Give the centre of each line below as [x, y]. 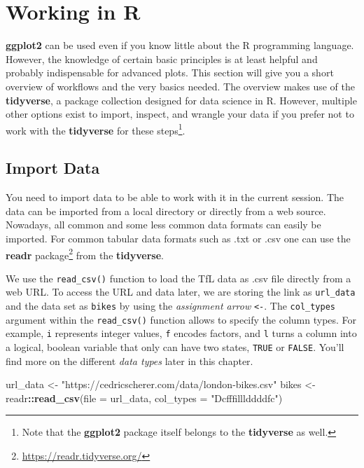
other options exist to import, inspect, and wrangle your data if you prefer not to [180, 114]
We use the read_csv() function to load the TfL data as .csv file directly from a [178, 278]
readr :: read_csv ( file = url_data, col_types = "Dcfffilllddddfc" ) [144, 398]
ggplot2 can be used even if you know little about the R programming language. [180, 45]
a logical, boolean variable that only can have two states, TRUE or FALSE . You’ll [175, 347]
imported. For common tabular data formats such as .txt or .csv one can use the [178, 238]
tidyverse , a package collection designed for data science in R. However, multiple [181, 100]
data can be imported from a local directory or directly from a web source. [166, 211]
